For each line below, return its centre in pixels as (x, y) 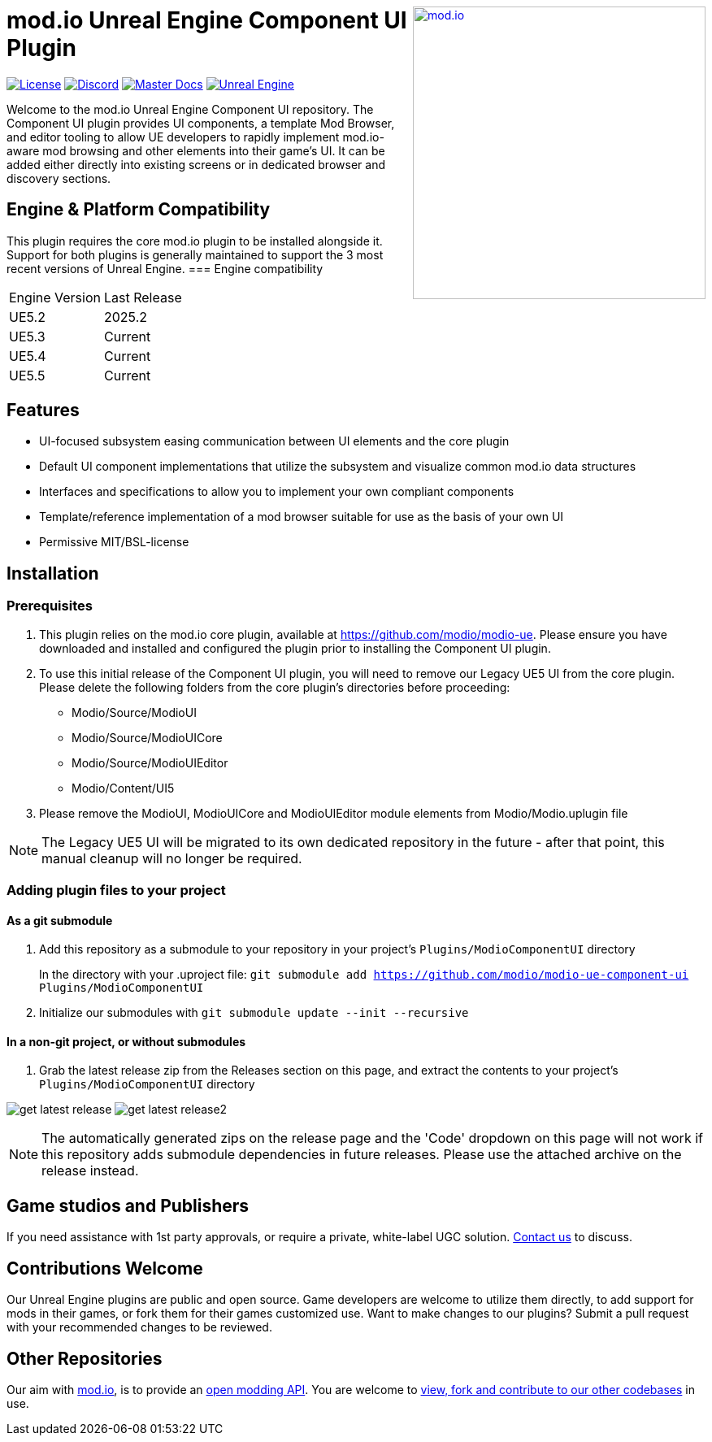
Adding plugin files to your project (116, 890)
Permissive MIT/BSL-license (114, 542)
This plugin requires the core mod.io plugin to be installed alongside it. (195, 241)
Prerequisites (50, 606)
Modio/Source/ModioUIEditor (150, 762)
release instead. (90, 1171)
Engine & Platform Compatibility (139, 210)
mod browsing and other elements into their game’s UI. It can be (214, 150)
